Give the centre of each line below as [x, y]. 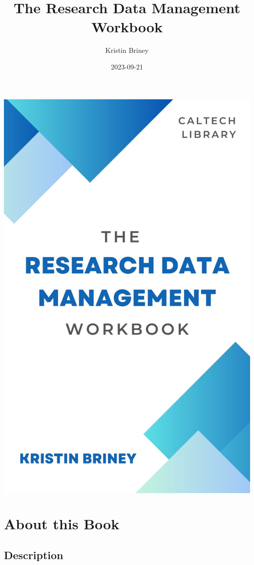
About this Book [62, 524]
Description [34, 555]
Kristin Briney [127, 50]
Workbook [127, 27]
